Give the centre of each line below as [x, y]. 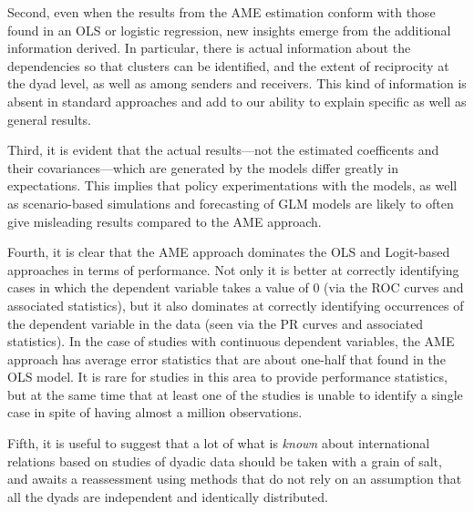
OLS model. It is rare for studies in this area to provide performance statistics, [227, 377]
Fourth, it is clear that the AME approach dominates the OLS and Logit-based [229, 252]
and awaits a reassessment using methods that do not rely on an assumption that [235, 479]
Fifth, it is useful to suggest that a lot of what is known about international [219, 443]
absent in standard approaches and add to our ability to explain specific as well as [237, 101]
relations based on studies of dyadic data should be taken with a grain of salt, [225, 461]
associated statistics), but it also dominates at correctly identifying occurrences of [236, 305]
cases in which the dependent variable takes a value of [158, 287]
